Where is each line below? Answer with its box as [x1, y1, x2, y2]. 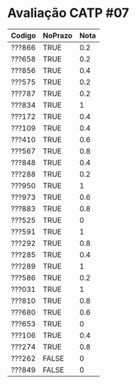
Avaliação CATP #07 [7, 5, 130, 21]
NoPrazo [42, 30, 73, 40]
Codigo [11, 30, 36, 40]
